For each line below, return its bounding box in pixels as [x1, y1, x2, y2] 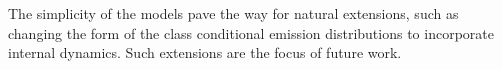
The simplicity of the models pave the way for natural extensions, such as [8, 3, 459, 23]
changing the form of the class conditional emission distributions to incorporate [8, 22, 494, 43]
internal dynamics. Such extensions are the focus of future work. [8, 42, 402, 63]
